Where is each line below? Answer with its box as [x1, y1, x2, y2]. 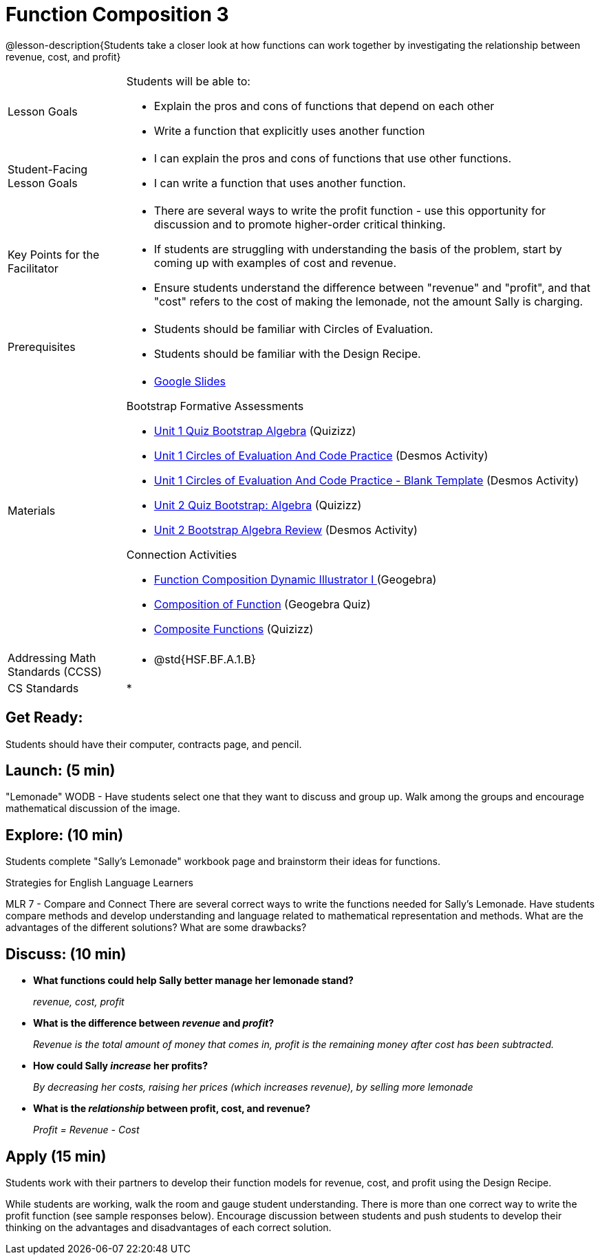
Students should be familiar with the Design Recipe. [153, 346, 421, 361]
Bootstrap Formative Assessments [126, 398, 304, 413]
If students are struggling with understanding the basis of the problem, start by [153, 242, 562, 256]
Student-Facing [8, 162, 88, 176]
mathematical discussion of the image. [6, 802, 180, 815]
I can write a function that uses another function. [153, 175, 406, 190]
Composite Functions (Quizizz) [153, 621, 314, 636]
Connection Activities [126, 547, 237, 562]
